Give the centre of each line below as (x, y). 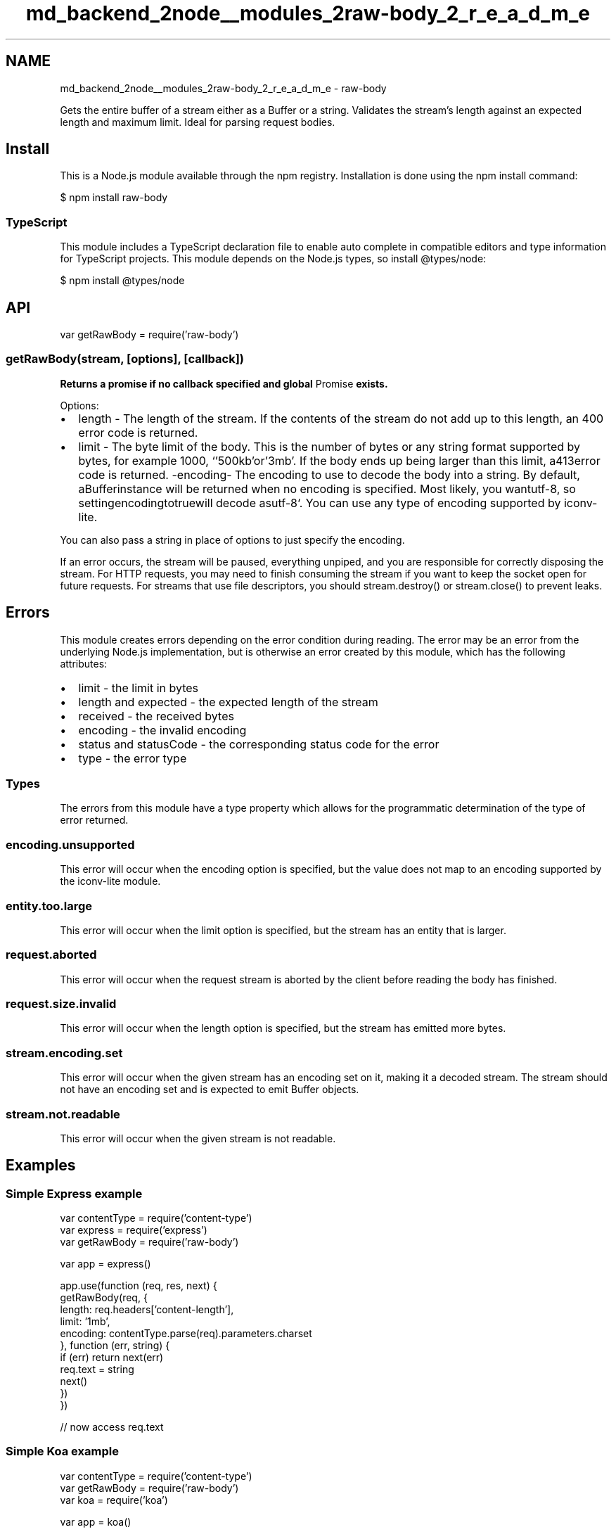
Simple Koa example (62, 1451)
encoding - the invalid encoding (162, 730)
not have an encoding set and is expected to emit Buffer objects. (210, 1090)
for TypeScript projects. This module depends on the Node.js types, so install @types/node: (273, 259)
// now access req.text (112, 1427)
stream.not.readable (63, 1114)
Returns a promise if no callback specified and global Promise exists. (224, 383)
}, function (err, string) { (115, 1346)
